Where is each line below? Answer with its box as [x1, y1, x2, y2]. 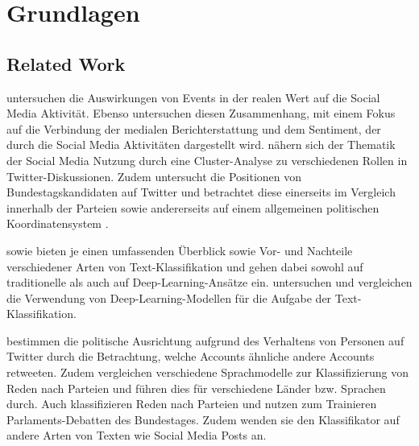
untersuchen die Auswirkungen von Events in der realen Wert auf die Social [6, 89, 380, 105]
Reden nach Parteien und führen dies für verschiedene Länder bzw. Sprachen [6, 379, 386, 396]
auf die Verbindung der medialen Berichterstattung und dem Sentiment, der [6, 120, 381, 137]
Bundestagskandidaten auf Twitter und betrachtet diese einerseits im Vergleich [6, 184, 396, 200]
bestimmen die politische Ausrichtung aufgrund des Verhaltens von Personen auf [6, 332, 404, 349]
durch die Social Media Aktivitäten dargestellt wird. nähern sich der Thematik [6, 136, 396, 153]
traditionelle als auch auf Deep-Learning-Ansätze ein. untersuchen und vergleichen [6, 274, 413, 291]
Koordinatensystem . [6, 215, 109, 232]
